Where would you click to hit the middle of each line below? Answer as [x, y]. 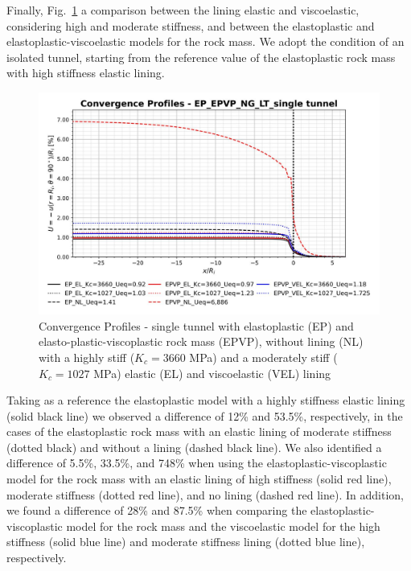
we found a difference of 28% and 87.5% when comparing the [157, 510]
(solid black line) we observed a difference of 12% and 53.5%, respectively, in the [205, 415]
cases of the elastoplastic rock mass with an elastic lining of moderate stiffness [199, 431]
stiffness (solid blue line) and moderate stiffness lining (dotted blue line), [186, 542]
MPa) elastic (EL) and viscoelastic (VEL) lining [212, 373]
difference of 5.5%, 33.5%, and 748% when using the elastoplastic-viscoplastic [197, 463]
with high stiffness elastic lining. [86, 73]
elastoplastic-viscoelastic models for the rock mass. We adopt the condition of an [205, 41]
